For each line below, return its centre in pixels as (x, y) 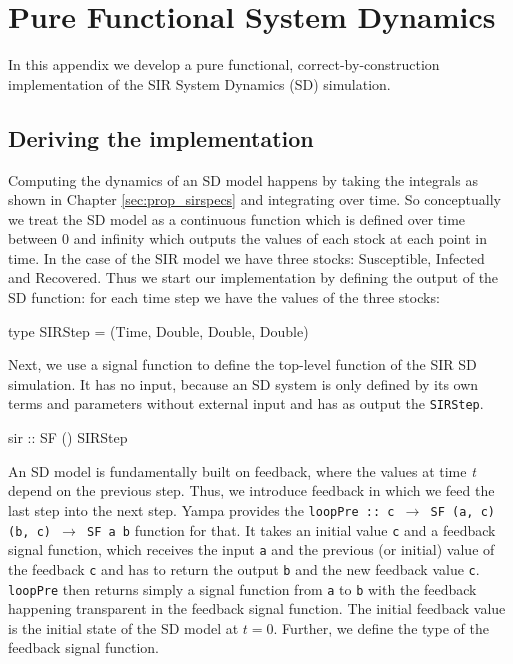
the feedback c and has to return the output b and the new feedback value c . (244, 568)
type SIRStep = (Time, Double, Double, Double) (158, 330)
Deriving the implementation (161, 137)
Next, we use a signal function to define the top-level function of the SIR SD (242, 364)
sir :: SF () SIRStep (68, 437)
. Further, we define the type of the (381, 627)
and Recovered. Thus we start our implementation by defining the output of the (253, 277)
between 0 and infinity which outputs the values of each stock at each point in (247, 238)
